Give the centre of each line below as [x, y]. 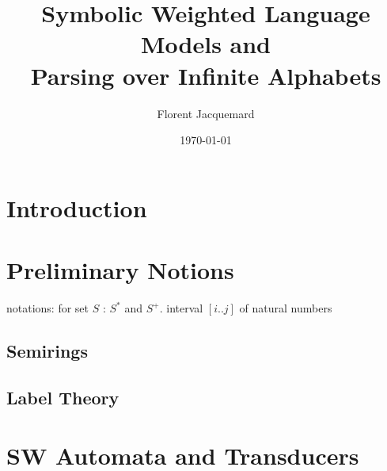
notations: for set [48, 308]
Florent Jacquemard [206, 113]
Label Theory [63, 397]
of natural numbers [286, 308]
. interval [181, 308]
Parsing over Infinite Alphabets [206, 75]
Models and [206, 44]
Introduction [77, 207]
